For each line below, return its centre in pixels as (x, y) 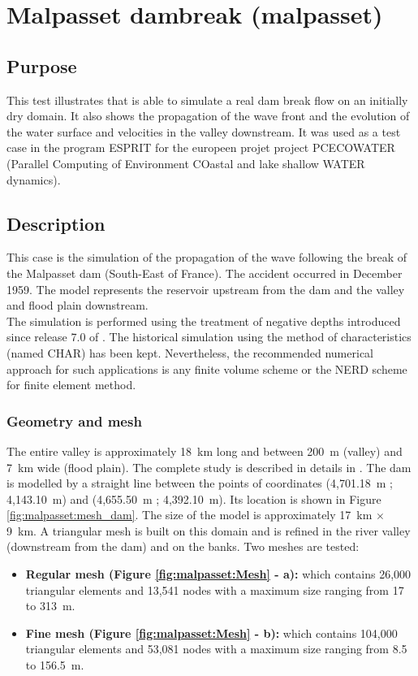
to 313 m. (50, 606)
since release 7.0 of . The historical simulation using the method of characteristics (209, 337)
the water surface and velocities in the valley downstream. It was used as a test (204, 131)
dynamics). (34, 179)
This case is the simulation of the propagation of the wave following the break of (207, 257)
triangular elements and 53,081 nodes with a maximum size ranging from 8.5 (216, 649)
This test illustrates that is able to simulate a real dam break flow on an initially (207, 100)
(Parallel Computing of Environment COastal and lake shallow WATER (186, 163)
